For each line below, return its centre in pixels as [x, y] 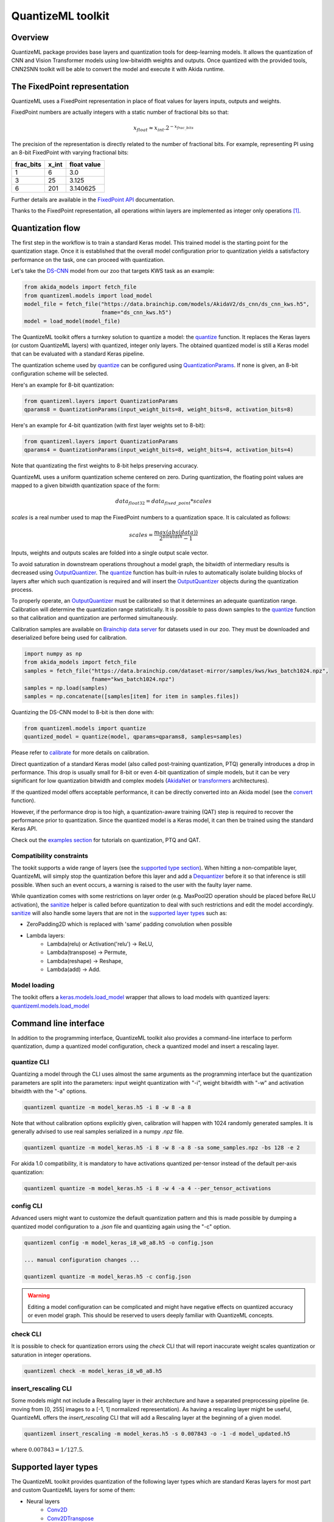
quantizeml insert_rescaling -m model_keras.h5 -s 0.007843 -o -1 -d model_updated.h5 [157, 1434]
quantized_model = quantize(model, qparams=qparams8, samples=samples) [133, 737]
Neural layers [43, 1501]
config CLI [27, 1206]
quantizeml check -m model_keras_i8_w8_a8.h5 [93, 1371]
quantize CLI [30, 1062]
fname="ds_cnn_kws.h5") [136, 313]
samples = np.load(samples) [66, 688]
